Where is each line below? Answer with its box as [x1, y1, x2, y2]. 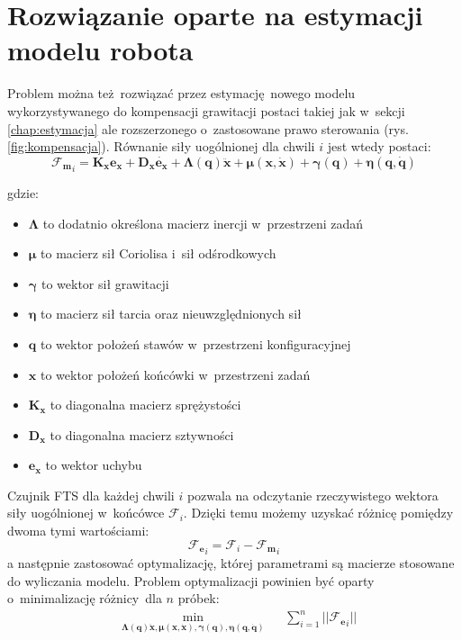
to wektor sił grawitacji [41, 274, 169, 293]
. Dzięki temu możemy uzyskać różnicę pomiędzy [183, 503, 454, 522]
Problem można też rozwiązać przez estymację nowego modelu [7, 84, 356, 103]
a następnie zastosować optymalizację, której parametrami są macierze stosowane [7, 553, 455, 572]
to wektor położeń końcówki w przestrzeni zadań [40, 365, 311, 383]
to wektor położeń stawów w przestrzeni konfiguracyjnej [40, 334, 351, 353]
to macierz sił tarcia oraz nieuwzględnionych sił [41, 304, 302, 323]
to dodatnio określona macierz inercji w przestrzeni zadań [42, 213, 364, 232]
